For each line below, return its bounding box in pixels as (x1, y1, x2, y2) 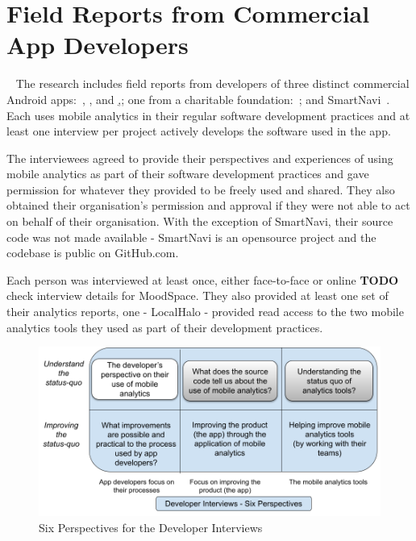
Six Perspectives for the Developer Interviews (39, 519, 263, 535)
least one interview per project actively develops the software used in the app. (6, 123, 391, 139)
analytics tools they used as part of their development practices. (6, 318, 323, 335)
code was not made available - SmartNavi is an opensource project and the (6, 228, 376, 245)
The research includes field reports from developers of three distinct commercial (15, 75, 410, 92)
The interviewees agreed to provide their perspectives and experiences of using (6, 149, 393, 166)
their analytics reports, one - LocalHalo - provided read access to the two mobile (6, 303, 404, 320)
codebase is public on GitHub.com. (6, 244, 179, 261)
